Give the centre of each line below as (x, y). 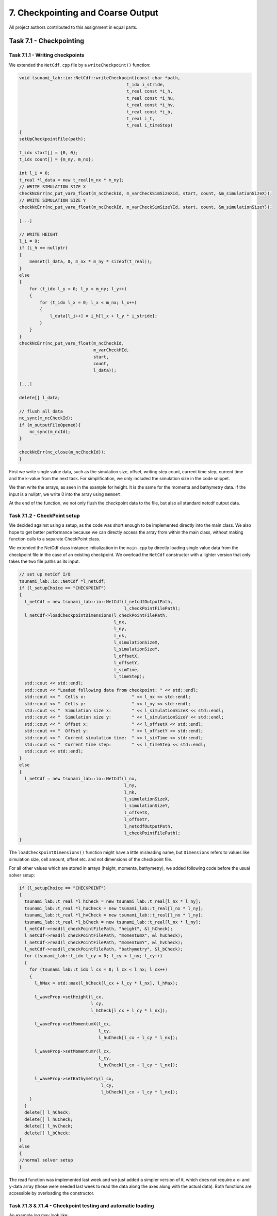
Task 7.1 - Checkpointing (47, 41)
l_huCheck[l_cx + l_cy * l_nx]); (138, 1038)
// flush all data (41, 411)
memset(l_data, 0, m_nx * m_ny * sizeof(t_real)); (91, 262)
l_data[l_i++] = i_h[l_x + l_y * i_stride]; (104, 316)
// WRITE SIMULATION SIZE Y (52, 200)
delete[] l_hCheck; (48, 1112)
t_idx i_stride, (146, 85)
